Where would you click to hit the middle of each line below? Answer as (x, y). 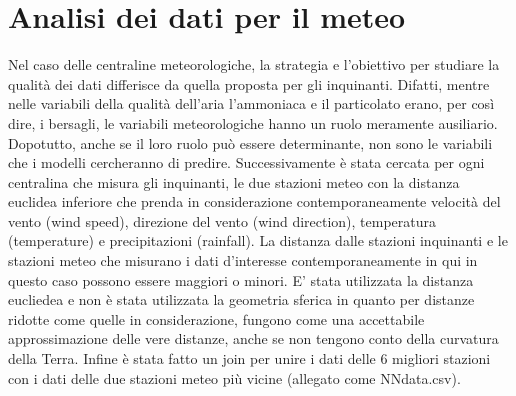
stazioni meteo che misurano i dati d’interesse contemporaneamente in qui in (243, 260)
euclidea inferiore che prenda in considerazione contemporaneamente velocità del (254, 201)
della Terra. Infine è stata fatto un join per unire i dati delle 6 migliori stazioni (249, 358)
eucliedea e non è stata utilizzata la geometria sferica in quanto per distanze (241, 299)
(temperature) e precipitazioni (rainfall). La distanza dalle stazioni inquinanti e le (258, 240)
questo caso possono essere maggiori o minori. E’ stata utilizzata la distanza (241, 279)
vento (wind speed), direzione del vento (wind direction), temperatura (222, 220)
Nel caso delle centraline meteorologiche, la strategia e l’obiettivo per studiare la (254, 64)
